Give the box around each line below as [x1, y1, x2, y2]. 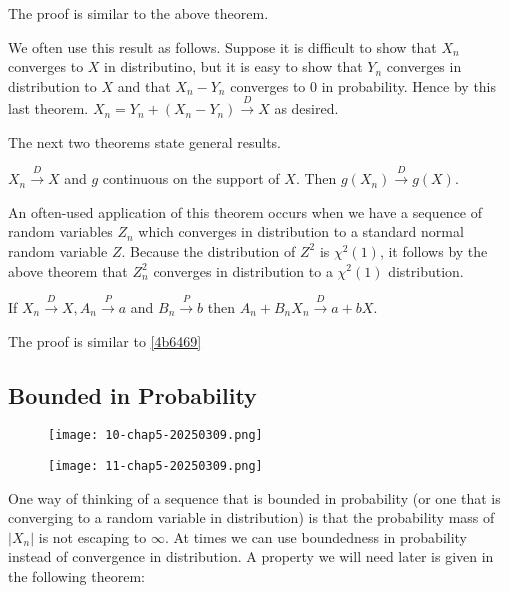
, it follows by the [379, 240, 488, 261]
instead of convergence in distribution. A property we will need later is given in [8, 546, 494, 567]
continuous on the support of [102, 168, 280, 189]
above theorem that [8, 260, 128, 281]
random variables [8, 221, 113, 242]
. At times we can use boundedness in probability [164, 526, 468, 547]
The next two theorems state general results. [8, 131, 281, 152]
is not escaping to [38, 526, 147, 547]
